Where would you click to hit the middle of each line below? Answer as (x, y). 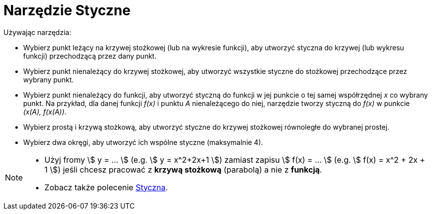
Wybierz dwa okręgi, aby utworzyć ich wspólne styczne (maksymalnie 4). (143, 142)
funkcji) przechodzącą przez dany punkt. (90, 56)
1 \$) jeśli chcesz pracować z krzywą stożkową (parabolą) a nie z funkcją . (183, 169)
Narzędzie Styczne (67, 10)
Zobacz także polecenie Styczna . (106, 187)
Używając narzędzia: (38, 32)
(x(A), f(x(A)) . (45, 111)
